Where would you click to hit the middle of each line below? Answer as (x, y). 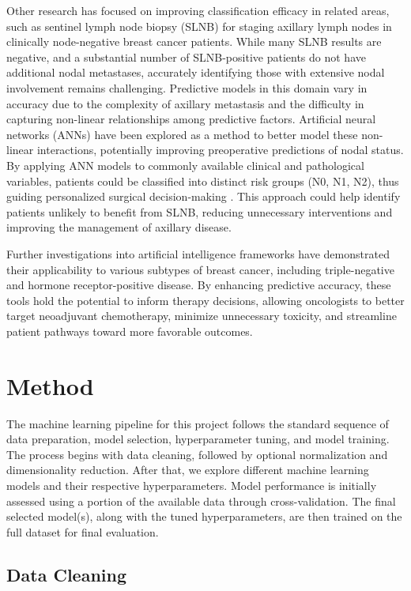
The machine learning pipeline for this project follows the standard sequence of (198, 423)
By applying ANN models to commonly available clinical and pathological (185, 165)
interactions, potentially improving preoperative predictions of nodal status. (220, 150)
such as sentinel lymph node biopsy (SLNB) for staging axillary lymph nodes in (199, 26)
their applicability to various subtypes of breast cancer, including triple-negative (200, 269)
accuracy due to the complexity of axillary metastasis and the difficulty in (185, 103)
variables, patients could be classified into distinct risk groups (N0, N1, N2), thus (203, 181)
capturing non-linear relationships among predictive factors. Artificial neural (191, 119)
